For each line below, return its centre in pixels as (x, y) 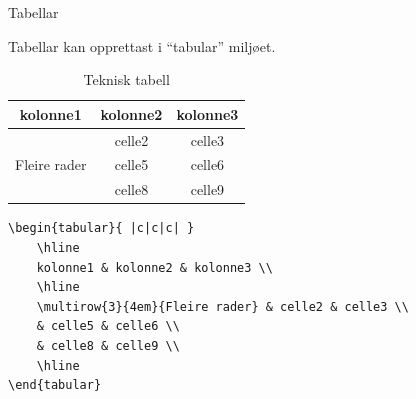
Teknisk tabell (126, 79)
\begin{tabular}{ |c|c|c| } (101, 228)
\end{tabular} (55, 385)
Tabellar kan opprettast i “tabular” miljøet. (142, 45)
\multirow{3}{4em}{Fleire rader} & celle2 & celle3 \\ (222, 306)
